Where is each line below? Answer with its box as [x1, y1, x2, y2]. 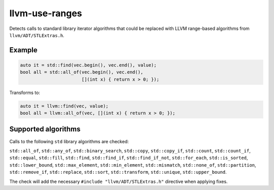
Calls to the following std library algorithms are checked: [9, 138, 129, 144]
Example [9, 46, 38, 54]
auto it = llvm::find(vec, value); [20, 103, 109, 109]
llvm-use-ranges [9, 8, 82, 19]
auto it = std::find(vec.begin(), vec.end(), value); [20, 62, 157, 68]
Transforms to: [9, 89, 41, 96]
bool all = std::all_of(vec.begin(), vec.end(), [20, 69, 144, 75]
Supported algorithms [9, 125, 81, 134]
